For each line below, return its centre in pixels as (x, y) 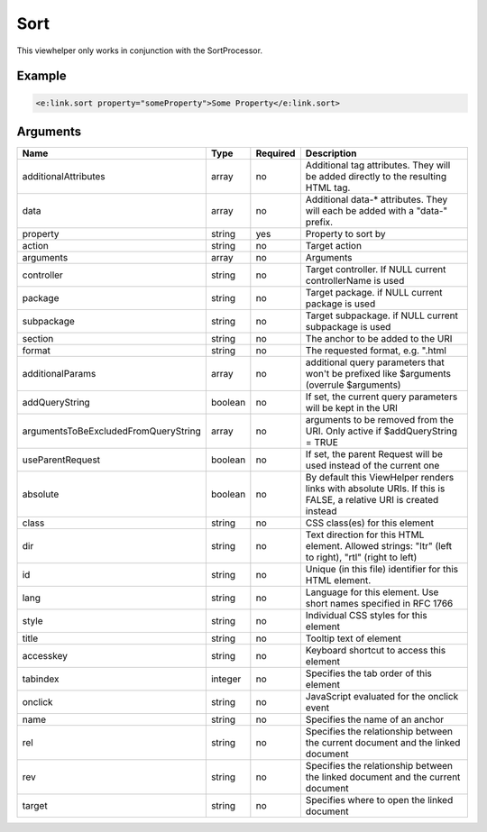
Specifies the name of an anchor (375, 719)
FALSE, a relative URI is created (372, 500)
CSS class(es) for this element (370, 523)
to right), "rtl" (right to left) (361, 557)
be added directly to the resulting (376, 177)
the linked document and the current (383, 777)
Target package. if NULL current (374, 293)
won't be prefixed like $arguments (378, 374)
